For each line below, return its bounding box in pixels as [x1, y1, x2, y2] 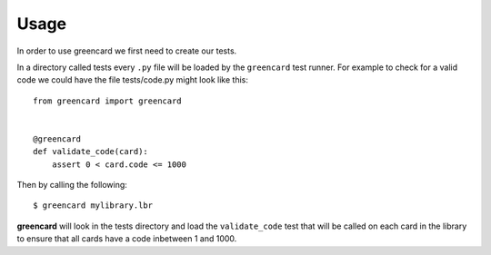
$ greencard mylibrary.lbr [33, 201, 154, 211]
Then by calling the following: [16, 180, 127, 191]
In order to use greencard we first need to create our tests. [16, 45, 237, 56]
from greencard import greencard [33, 95, 182, 106]
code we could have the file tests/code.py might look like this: [16, 74, 249, 85]
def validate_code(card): [33, 146, 149, 157]
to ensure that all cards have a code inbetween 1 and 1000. [16, 233, 237, 244]
